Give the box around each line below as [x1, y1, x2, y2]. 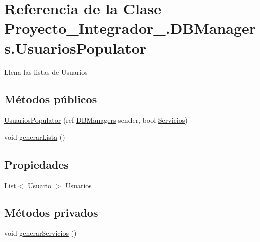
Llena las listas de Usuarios [4, 66, 88, 77]
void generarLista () [4, 131, 65, 142]
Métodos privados [4, 204, 98, 220]
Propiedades [4, 156, 69, 172]
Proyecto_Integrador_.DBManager [4, 18, 256, 38]
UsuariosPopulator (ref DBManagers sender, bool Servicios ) [4, 115, 188, 125]
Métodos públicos [4, 91, 97, 107]
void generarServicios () [4, 228, 77, 238]
